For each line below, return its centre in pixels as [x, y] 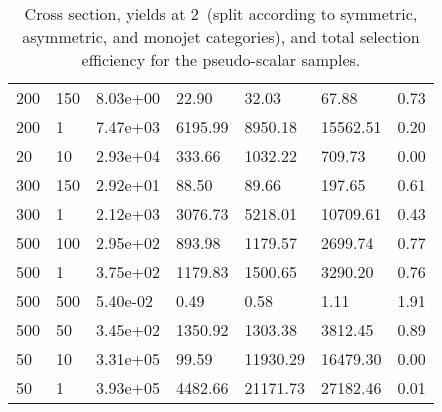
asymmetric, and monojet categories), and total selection [221, 36]
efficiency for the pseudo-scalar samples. [221, 59]
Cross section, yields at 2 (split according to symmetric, [221, 13]
